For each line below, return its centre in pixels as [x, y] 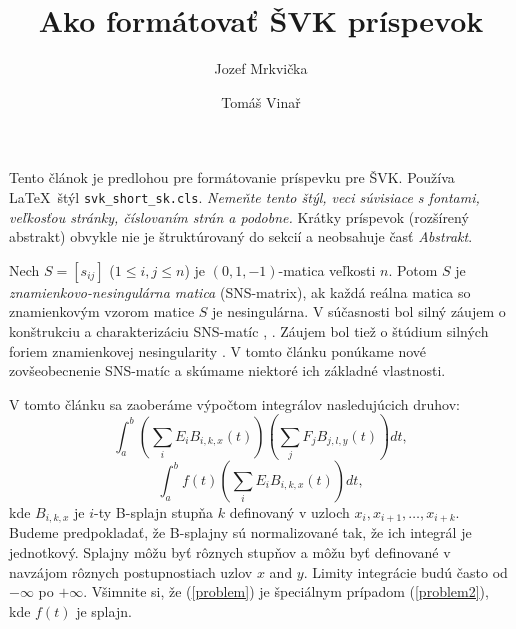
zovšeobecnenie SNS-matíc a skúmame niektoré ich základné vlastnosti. [227, 370]
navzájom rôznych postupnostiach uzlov [131, 571]
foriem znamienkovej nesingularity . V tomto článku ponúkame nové [218, 350]
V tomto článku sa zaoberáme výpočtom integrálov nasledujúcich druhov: [235, 403]
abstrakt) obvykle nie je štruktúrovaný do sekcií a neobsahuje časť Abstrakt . [241, 236]
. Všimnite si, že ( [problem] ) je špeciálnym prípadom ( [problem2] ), [286, 591]
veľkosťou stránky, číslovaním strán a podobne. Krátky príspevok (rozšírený [239, 216]
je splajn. [104, 610]
